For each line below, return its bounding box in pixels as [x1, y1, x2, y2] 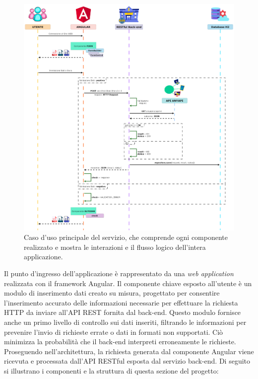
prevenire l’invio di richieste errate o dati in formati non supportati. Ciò [4, 326, 223, 337]
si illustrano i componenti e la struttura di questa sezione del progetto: [4, 365, 219, 376]
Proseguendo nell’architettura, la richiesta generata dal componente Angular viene [4, 346, 254, 356]
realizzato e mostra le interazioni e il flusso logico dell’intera [24, 241, 206, 252]
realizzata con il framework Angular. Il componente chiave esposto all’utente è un [4, 278, 252, 288]
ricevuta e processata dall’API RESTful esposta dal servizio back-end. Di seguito [4, 356, 251, 366]
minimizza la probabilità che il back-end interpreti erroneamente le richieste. [4, 336, 236, 347]
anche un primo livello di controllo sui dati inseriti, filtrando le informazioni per [4, 316, 247, 327]
